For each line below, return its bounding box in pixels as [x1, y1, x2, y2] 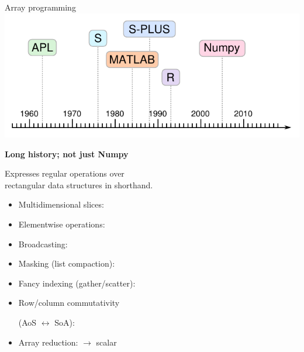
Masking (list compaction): [18, 257, 115, 270]
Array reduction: [18, 336, 78, 348]
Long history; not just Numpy [5, 147, 129, 160]
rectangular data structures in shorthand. [5, 178, 153, 191]
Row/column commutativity [18, 296, 120, 309]
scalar [96, 336, 117, 348]
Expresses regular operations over [5, 167, 125, 180]
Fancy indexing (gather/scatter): [18, 277, 136, 289]
